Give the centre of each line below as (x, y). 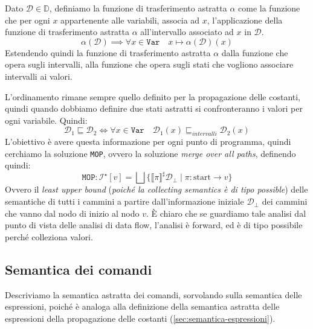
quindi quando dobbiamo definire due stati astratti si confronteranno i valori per (154, 108)
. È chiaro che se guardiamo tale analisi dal (226, 213)
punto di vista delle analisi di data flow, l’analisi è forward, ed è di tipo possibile (154, 225)
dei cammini (285, 201)
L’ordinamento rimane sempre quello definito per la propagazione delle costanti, (153, 96)
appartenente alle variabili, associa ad (130, 20)
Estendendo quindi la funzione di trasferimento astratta (108, 52)
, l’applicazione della (245, 20)
